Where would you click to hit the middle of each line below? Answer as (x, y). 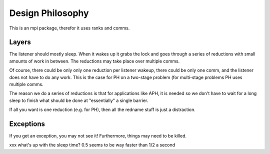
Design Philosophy (49, 13)
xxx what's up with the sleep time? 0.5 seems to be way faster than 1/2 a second (92, 145)
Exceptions (27, 124)
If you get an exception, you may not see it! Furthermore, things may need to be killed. (98, 136)
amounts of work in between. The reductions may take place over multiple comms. (94, 61)
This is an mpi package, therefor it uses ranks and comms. (69, 28)
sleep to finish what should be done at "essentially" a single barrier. (79, 100)
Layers (20, 42)
